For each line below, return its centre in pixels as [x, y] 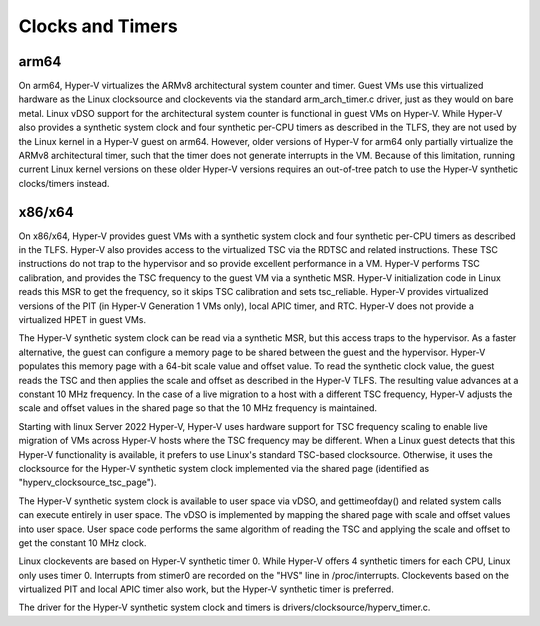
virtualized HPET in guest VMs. [82, 320]
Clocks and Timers [98, 26]
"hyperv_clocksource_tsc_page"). [87, 482]
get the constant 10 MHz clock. [82, 542]
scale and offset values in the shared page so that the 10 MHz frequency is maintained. [198, 408]
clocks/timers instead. [64, 183]
